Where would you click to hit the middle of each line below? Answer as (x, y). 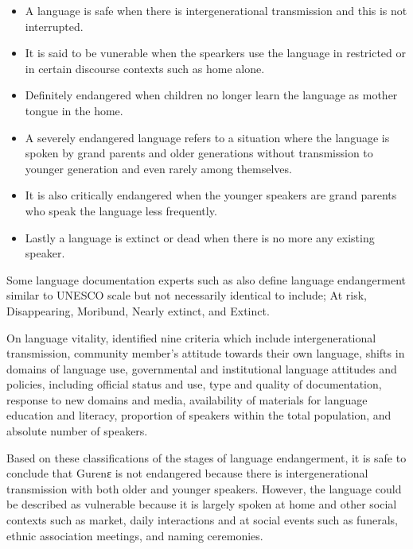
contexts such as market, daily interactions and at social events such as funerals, (202, 520)
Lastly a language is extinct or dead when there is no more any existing (200, 237)
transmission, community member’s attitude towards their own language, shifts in (206, 353)
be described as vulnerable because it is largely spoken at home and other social (202, 504)
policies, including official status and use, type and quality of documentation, (194, 384)
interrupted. (54, 26)
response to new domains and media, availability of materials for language (187, 399)
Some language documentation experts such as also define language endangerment (206, 279)
